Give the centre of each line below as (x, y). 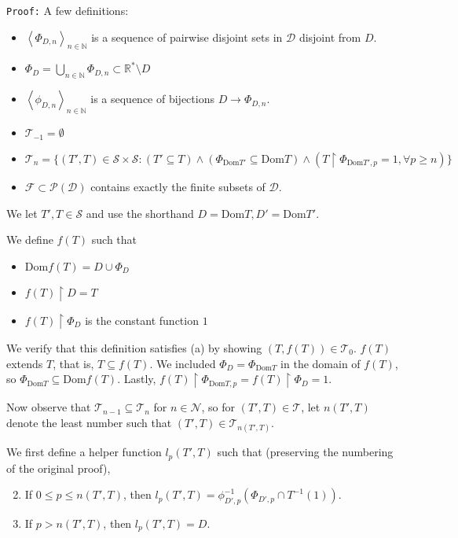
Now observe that (49, 407)
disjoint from (330, 37)
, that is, (73, 363)
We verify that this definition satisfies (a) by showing (134, 348)
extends (25, 363)
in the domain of (321, 363)
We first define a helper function (84, 452)
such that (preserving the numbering (305, 452)
